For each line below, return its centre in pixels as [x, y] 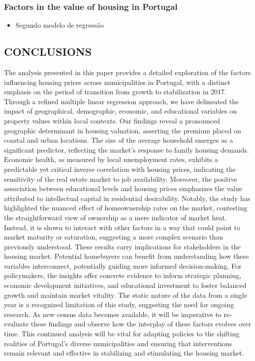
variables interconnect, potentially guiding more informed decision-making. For [123, 265]
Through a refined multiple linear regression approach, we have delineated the [122, 101]
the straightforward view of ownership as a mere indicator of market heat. [115, 217]
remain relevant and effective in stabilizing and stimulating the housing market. [124, 353]
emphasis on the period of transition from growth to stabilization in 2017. [115, 92]
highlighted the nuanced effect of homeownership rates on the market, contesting [126, 208]
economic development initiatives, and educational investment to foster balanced [125, 285]
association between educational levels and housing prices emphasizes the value [123, 188]
